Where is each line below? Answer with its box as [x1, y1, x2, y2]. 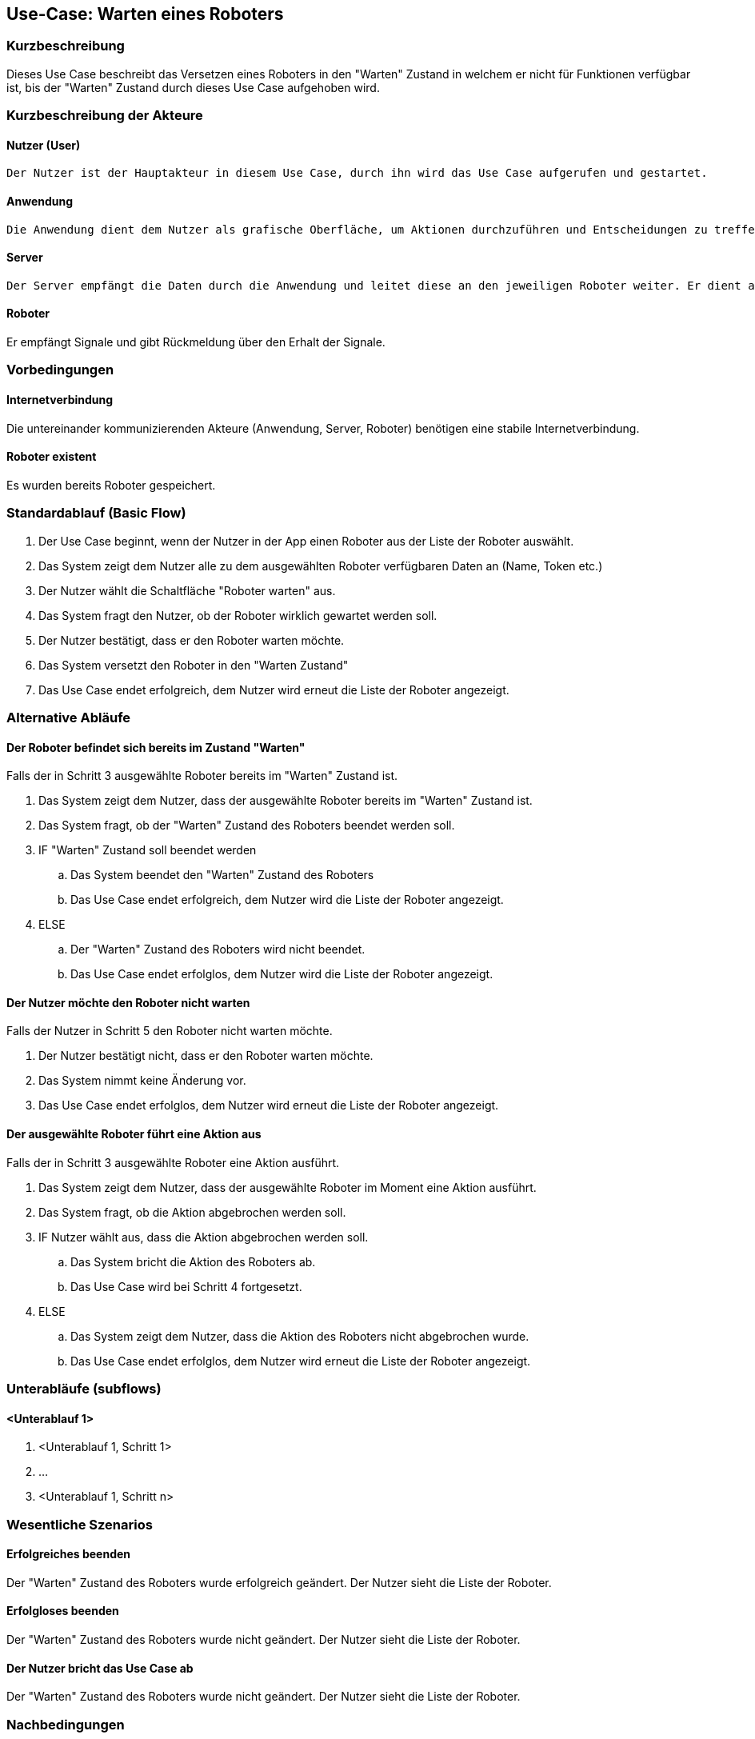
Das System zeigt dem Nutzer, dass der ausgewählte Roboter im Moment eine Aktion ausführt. [38, 1180, 537, 1194]
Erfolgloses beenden [6, 1604, 119, 1618]
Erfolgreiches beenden [6, 1547, 131, 1561]
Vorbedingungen [6, 362, 114, 378]
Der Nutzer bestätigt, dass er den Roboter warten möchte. [38, 633, 345, 647]
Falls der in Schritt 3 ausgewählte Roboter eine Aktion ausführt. [6, 1155, 340, 1169]
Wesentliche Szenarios [6, 1516, 153, 1533]
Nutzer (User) [6, 138, 81, 152]
